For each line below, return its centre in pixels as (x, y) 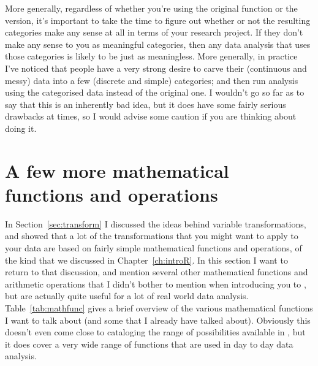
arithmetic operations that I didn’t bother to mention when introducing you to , (156, 284)
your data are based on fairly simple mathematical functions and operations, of (153, 248)
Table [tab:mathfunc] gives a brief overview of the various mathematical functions (159, 308)
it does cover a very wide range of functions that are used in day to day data (149, 344)
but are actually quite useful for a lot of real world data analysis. (127, 296)
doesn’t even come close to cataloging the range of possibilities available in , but (155, 332)
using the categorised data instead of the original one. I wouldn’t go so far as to (155, 92)
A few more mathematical (117, 170)
